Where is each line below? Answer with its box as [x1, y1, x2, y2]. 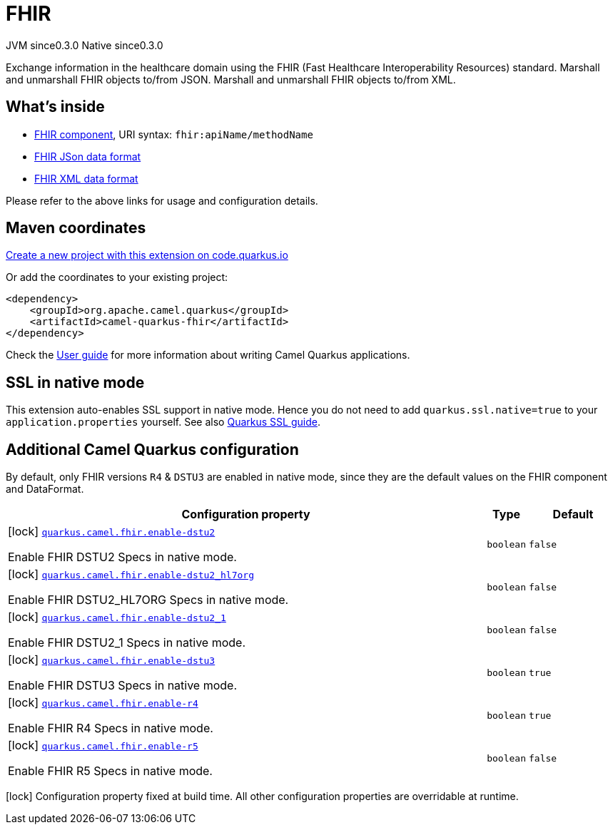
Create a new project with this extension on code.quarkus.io [6, 249, 288, 262]
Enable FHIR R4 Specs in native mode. [8, 721, 213, 736]
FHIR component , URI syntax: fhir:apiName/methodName [34, 128, 313, 140]
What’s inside [6, 98, 105, 116]
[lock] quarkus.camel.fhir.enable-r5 [8, 738, 198, 753]
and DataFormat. [6, 483, 84, 496]
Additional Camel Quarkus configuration [6, 440, 299, 458]
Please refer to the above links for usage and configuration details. [6, 194, 318, 207]
